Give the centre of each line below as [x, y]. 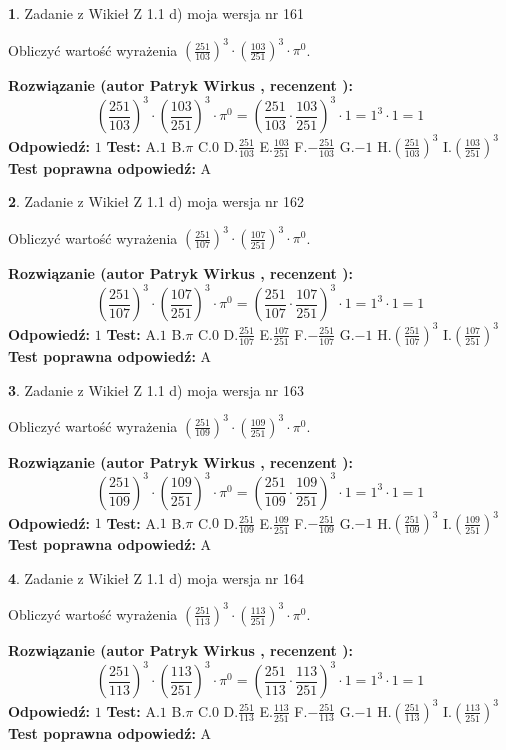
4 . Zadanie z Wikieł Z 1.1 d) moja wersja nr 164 [156, 577]
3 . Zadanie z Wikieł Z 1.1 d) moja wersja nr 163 [156, 389]
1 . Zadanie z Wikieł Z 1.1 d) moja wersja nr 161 [156, 13]
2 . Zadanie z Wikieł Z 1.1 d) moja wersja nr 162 [156, 201]
